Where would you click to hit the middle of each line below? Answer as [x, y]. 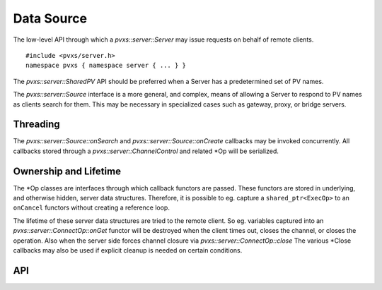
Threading [36, 125]
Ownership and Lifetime [67, 171]
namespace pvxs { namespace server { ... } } [106, 66]
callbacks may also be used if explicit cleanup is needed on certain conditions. [128, 250]
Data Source [50, 18]
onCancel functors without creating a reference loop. [91, 207]
